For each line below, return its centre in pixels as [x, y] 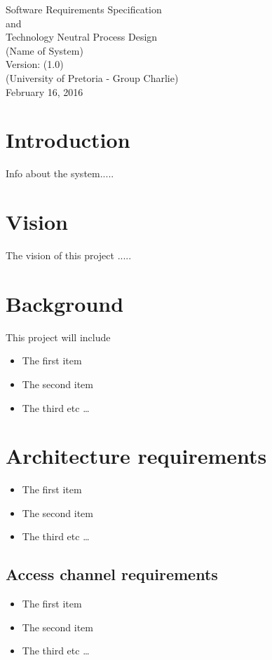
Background [65, 303]
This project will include [58, 337]
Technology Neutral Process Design [82, 37]
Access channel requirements [112, 574]
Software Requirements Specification [84, 9]
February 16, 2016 [45, 91]
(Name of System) [45, 50]
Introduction [68, 140]
